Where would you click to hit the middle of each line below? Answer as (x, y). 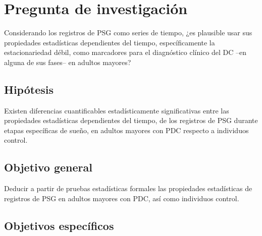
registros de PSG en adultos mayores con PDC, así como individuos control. (122, 198)
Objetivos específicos (59, 225)
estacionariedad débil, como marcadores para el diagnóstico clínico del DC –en (125, 52)
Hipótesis (29, 89)
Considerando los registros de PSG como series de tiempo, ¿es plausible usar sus (128, 33)
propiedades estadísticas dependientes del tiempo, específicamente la (110, 42)
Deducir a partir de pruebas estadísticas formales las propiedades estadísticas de (128, 188)
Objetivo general (48, 167)
